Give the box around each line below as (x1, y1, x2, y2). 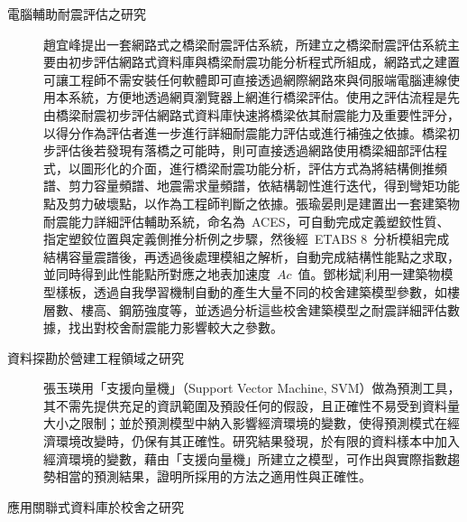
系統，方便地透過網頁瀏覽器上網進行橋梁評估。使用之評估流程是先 (68, 88, 460, 107)
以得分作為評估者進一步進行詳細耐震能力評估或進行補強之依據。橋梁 (43, 123, 447, 142)
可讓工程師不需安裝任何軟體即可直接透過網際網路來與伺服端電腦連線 (43, 70, 447, 89)
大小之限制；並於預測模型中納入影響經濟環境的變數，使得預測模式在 (43, 414, 447, 433)
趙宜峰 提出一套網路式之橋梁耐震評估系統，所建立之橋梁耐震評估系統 (43, 34, 447, 53)
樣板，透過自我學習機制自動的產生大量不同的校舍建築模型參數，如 (55, 282, 447, 301)
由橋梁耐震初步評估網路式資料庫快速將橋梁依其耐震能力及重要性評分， (43, 105, 460, 124)
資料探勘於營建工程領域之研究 (7, 348, 184, 367)
